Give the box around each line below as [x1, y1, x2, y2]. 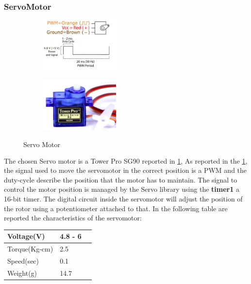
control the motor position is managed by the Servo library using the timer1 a [4, 184, 239, 194]
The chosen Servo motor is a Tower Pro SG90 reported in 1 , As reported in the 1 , [4, 155, 248, 166]
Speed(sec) [7, 255, 39, 266]
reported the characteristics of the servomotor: [4, 213, 142, 223]
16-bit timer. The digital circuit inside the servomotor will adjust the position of [4, 194, 243, 204]
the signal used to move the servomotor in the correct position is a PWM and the [4, 165, 247, 175]
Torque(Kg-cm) [7, 244, 53, 254]
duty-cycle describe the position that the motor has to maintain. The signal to [4, 174, 237, 184]
